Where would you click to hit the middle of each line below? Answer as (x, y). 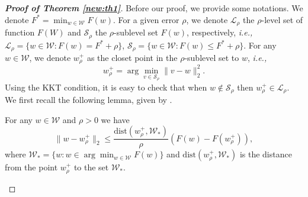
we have (115, 119)
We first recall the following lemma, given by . (89, 99)
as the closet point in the (132, 57)
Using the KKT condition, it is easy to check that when (106, 87)
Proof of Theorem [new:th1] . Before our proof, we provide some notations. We (154, 8)
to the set (91, 167)
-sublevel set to (212, 57)
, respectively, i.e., (220, 32)
